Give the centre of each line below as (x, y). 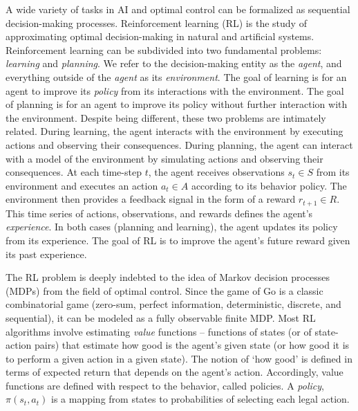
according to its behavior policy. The (269, 185)
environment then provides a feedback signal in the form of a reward (151, 199)
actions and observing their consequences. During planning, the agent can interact (179, 144)
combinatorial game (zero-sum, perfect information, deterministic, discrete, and (173, 304)
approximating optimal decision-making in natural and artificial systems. (160, 36)
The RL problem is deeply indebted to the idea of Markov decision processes (168, 277)
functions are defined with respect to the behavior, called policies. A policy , (165, 385)
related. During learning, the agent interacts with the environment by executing (175, 131)
